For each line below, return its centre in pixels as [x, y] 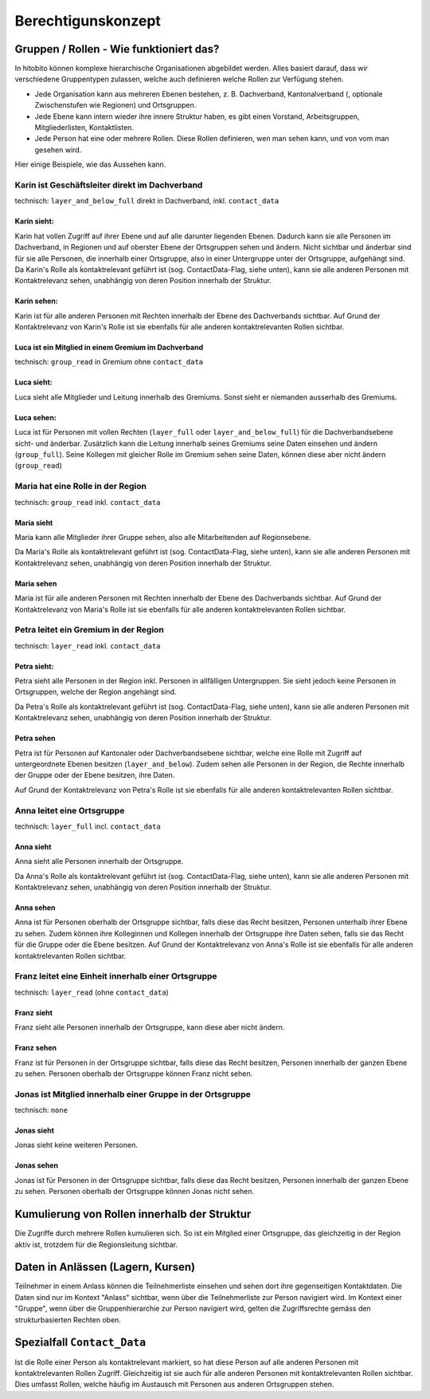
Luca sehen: [36, 417]
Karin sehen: [37, 301]
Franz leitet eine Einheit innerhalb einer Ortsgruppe [116, 976]
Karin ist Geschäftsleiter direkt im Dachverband [109, 185]
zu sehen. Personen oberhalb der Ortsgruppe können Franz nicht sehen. [134, 1074]
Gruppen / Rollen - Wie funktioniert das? [117, 49]
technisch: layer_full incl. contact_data [88, 826]
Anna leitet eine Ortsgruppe [70, 810]
